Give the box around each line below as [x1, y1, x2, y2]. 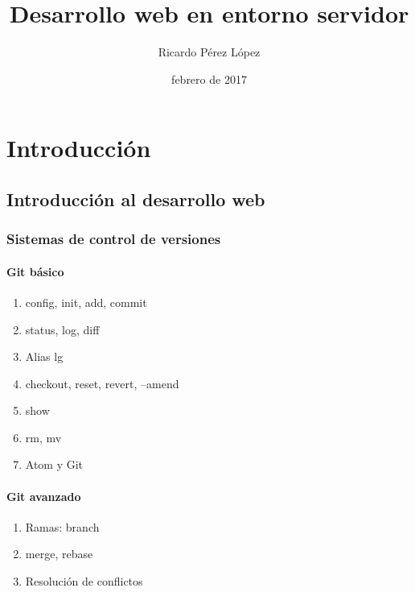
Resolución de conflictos [25, 573, 143, 590]
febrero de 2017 [171, 70, 247, 87]
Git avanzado [6, 487, 81, 504]
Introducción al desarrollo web [6, 186, 265, 211]
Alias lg [25, 348, 64, 365]
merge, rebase [25, 545, 93, 562]
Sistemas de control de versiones [6, 229, 221, 249]
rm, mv [25, 428, 62, 445]
